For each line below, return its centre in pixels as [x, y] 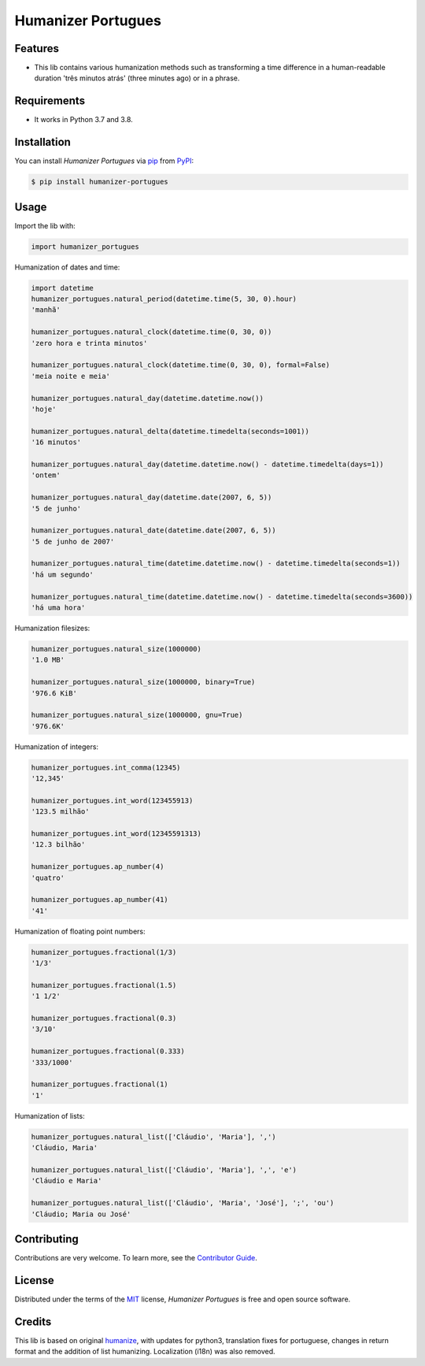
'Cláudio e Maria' [67, 1181]
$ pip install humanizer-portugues [100, 182]
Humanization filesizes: [52, 628]
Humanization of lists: [50, 1115]
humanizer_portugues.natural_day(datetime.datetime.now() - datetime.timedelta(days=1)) [208, 464]
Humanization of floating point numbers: [80, 931]
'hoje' [44, 409]
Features [37, 48]
